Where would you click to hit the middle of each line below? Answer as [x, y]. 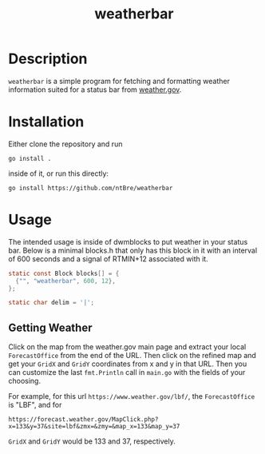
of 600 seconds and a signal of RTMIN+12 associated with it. [109, 259]
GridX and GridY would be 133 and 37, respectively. [92, 441]
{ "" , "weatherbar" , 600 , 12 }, [65, 281]
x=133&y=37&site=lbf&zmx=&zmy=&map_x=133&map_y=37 [94, 427]
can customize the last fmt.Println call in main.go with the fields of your [127, 372]
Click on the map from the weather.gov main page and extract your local [127, 347]
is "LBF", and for [35, 405]
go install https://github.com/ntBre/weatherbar [91, 188]
